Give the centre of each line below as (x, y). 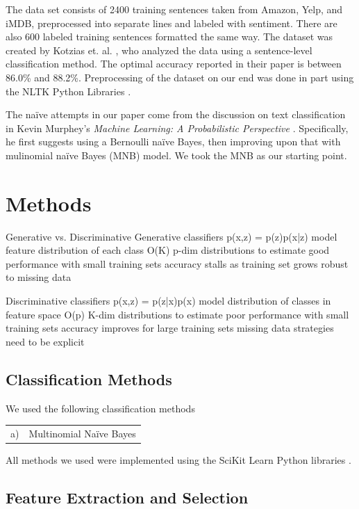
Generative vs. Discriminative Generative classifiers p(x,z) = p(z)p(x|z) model (172, 236)
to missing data (39, 277)
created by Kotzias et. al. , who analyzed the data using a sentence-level (159, 50)
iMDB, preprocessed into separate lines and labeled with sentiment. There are (172, 23)
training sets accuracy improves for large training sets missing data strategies (170, 328)
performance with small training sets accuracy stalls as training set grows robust (177, 263)
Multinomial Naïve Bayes (82, 433)
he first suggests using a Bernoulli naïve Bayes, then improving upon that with (173, 142)
